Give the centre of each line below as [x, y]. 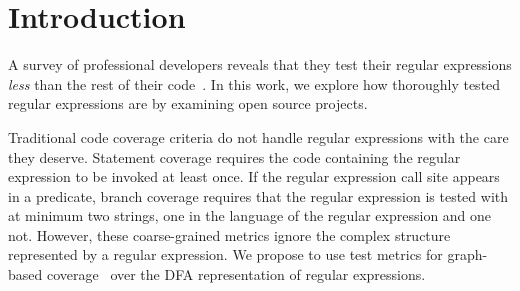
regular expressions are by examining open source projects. [188, 103]
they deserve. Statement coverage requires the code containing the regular [234, 156]
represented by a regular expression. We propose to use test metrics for [225, 254]
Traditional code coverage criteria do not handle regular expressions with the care [258, 136]
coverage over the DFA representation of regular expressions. [236, 274]
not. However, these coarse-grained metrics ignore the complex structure [229, 234]
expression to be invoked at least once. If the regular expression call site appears [254, 176]
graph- [467, 254]
